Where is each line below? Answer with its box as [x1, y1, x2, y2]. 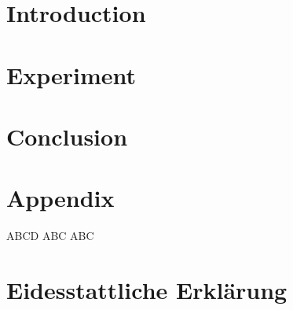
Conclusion [6, 120, 128, 152]
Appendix [6, 182, 115, 214]
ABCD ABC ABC [6, 227, 94, 244]
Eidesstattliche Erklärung [6, 274, 288, 306]
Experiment [6, 58, 137, 90]
